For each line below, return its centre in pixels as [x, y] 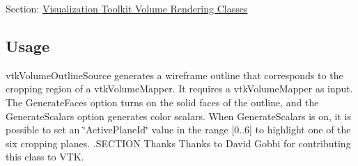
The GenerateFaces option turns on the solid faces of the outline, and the [162, 102]
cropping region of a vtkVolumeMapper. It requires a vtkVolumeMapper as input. [179, 89]
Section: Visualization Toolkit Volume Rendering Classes [127, 8]
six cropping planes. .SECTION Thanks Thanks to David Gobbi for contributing [178, 143]
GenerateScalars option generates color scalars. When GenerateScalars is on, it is [179, 116]
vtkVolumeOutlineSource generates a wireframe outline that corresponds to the [174, 75]
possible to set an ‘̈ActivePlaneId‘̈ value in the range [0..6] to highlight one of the [178, 130]
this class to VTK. [45, 157]
